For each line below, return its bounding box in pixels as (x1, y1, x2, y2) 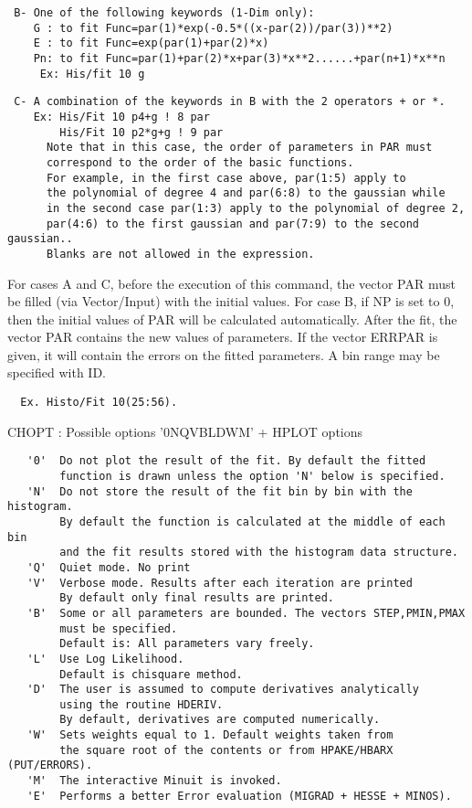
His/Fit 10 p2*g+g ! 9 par (59, 125, 224, 139)
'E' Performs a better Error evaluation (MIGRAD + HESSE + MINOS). (26, 789, 452, 803)
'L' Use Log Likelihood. (26, 652, 184, 665)
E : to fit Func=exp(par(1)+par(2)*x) (33, 37, 269, 50)
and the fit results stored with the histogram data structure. (59, 546, 458, 559)
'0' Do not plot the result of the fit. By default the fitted (26, 454, 426, 468)
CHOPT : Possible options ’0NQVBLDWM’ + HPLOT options (7, 421, 363, 441)
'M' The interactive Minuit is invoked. (26, 774, 282, 788)
